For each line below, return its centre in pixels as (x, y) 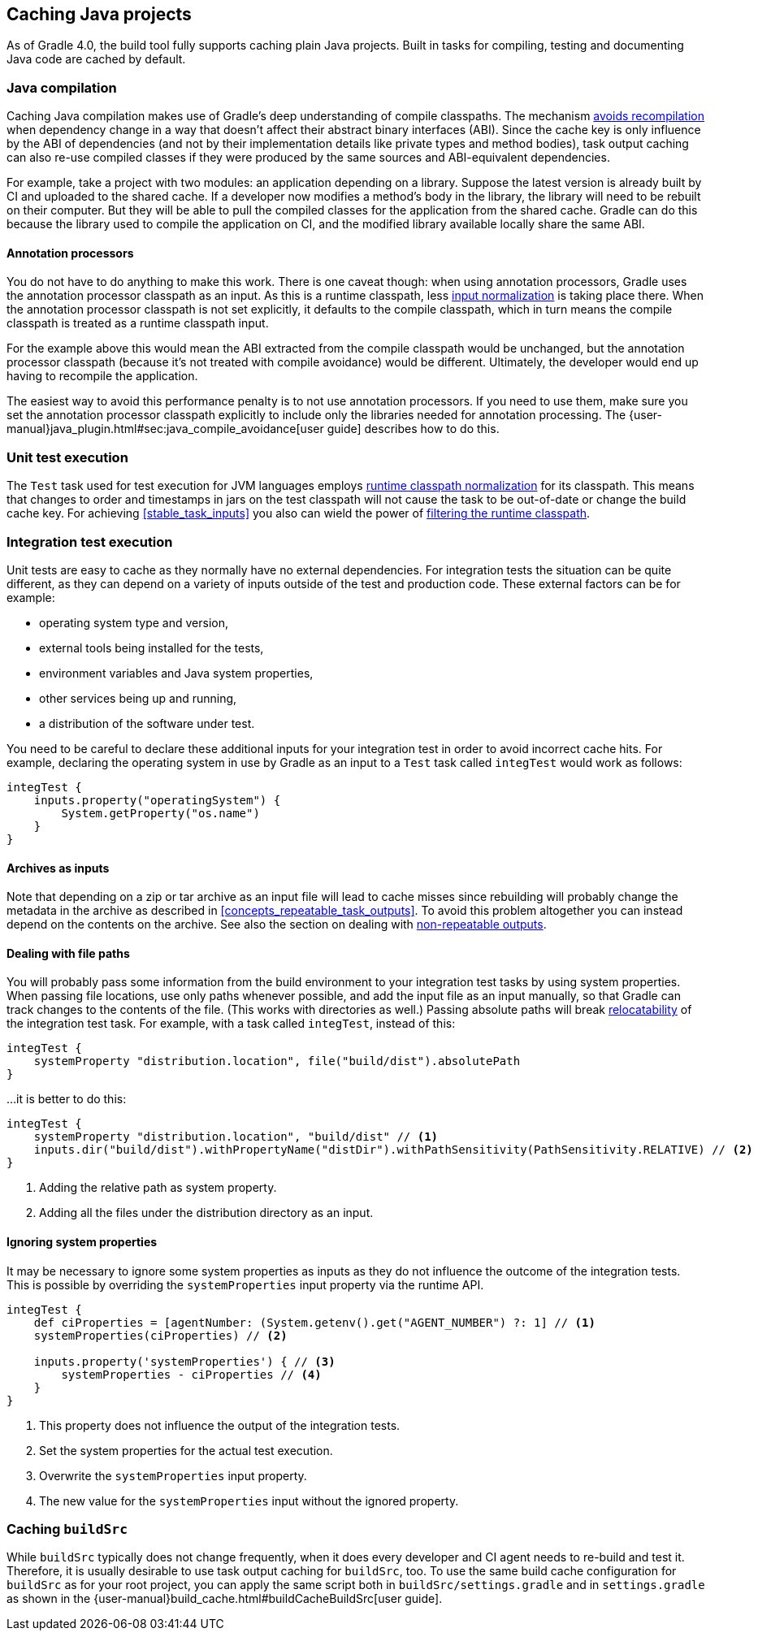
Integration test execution (90, 541)
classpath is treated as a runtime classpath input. (138, 323)
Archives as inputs (58, 868)
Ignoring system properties (82, 1241)
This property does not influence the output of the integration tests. (220, 1425)
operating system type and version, (134, 622)
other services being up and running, (138, 698)
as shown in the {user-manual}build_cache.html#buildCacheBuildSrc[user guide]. (225, 1599)
